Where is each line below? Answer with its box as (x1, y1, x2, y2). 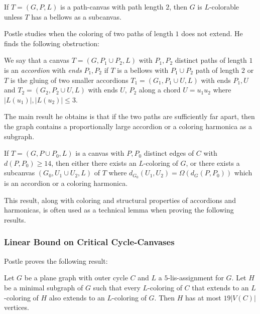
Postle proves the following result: (4, 255, 108, 266)
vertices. (4, 302, 29, 312)
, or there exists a (186, 157, 240, 168)
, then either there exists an (51, 157, 137, 168)
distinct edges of (144, 148, 194, 158)
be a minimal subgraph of (4, 282, 83, 292)
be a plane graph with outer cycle (24, 272, 128, 283)
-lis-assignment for (168, 272, 224, 283)
